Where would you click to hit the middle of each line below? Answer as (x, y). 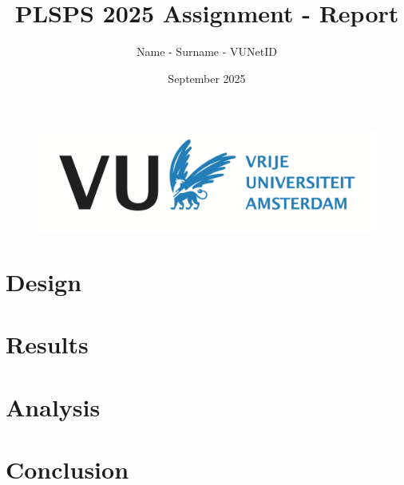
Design (44, 281)
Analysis (53, 406)
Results (47, 344)
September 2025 (207, 78)
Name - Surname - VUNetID (207, 51)
